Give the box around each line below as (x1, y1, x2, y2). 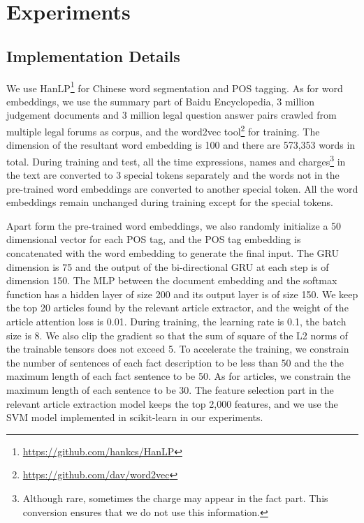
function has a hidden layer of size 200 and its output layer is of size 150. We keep (6, 286, 358, 301)
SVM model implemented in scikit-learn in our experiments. (6, 410, 263, 425)
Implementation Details (6, 45, 180, 66)
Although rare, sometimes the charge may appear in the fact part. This (22, 490, 328, 505)
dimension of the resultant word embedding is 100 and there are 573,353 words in (6, 138, 356, 152)
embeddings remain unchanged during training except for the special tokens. (6, 195, 333, 209)
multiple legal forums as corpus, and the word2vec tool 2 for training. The (6, 122, 320, 138)
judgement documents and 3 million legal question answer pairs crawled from (6, 108, 337, 122)
